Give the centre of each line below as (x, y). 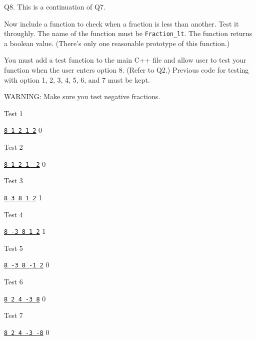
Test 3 (13, 181)
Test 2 (13, 147)
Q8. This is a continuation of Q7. (55, 7)
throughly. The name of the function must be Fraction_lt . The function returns (128, 33)
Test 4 (13, 214)
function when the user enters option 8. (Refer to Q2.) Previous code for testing (126, 70)
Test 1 (13, 113)
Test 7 (13, 315)
